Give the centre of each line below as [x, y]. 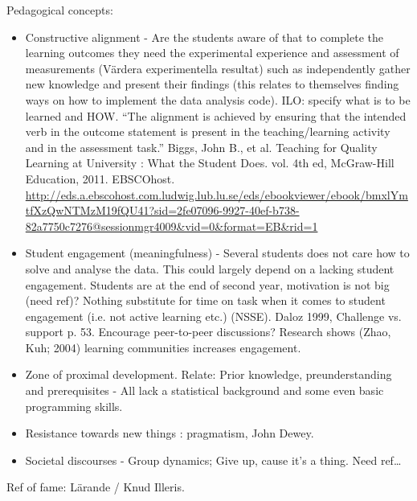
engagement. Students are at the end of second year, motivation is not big [207, 284]
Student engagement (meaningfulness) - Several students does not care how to [217, 253]
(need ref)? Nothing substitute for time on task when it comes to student [205, 300]
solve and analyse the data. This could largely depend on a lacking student [210, 268]
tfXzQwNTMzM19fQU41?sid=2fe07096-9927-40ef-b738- [162, 210]
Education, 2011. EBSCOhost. [100, 178]
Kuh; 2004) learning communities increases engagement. [163, 347]
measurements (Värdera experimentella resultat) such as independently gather [218, 68]
